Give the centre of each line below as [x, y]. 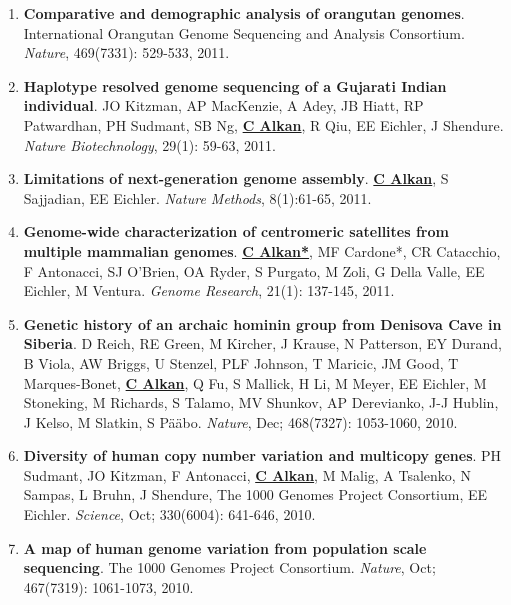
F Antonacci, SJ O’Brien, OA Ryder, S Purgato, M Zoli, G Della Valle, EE [254, 270]
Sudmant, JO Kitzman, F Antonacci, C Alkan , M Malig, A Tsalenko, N [247, 474]
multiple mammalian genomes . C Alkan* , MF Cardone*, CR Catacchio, [262, 250]
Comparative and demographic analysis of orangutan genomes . [244, 13]
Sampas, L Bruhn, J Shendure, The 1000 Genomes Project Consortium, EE [255, 494]
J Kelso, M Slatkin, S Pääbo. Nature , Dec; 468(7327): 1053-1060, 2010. [240, 421]
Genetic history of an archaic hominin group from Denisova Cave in [262, 323]
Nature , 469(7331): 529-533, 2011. [126, 52]
